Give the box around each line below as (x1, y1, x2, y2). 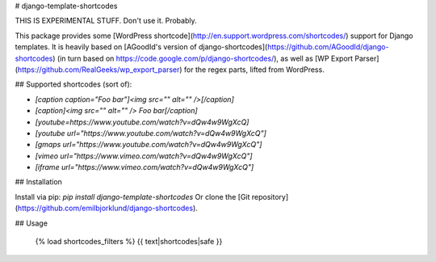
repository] (251, 192, 289, 201)
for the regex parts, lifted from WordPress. (183, 65, 325, 74)
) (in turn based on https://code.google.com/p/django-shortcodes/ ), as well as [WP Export (52, 53, 354, 63)
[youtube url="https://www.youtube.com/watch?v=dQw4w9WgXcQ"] (35, 128, 266, 137)
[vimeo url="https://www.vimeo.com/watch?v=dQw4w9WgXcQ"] (35, 150, 254, 161)
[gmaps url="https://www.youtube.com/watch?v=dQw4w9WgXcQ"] (35, 140, 262, 150)
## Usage (15, 218, 48, 228)
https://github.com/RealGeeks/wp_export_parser (17, 65, 180, 74)
